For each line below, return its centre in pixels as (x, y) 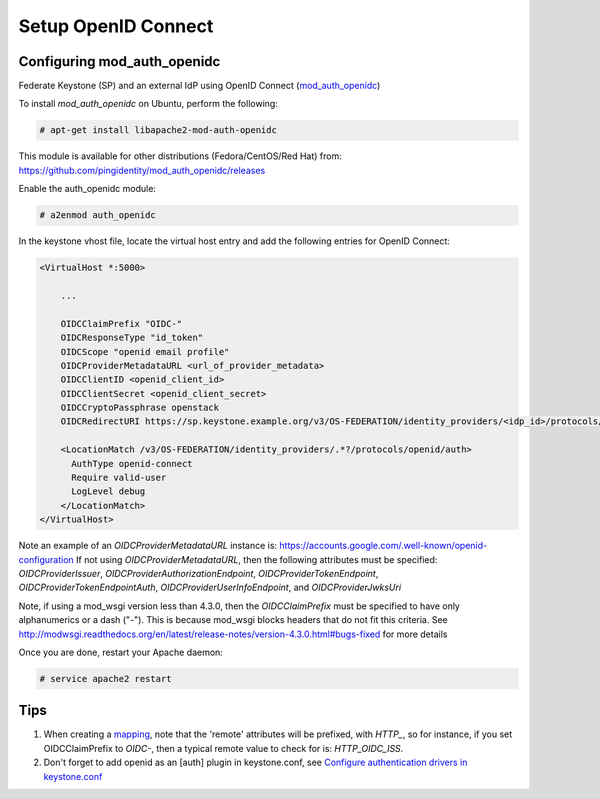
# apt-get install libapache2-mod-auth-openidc (158, 130)
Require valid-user (119, 478)
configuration (46, 559)
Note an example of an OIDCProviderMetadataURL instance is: (148, 546)
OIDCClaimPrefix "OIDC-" (121, 323)
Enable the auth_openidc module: (87, 189)
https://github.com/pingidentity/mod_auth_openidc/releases (142, 170)
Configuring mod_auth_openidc (119, 61)
